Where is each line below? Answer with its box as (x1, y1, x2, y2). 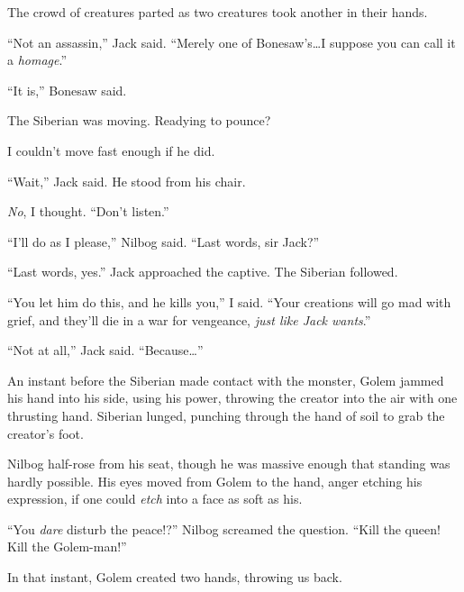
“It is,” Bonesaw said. (7, 80, 127, 99)
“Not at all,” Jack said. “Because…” (7, 341, 204, 360)
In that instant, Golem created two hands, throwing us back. (7, 568, 342, 587)
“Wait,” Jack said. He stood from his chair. (7, 171, 246, 190)
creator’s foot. (7, 424, 84, 442)
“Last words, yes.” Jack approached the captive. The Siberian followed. (7, 262, 398, 281)
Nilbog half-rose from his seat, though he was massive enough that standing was (7, 454, 450, 473)
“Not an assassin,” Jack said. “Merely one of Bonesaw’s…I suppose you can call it (7, 32, 456, 51)
